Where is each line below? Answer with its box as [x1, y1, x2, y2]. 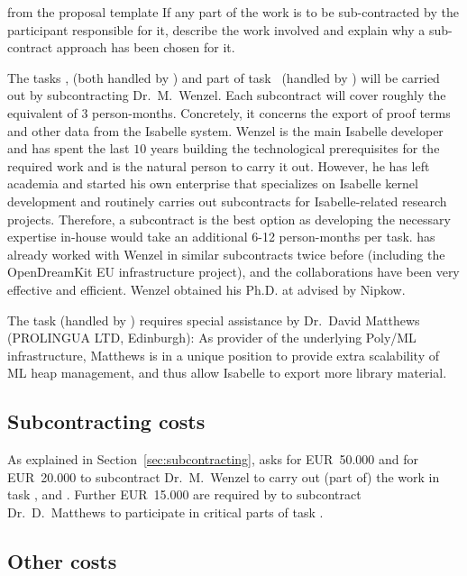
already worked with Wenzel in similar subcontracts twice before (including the [7, 244, 445, 263]
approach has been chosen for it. [56, 38, 235, 57]
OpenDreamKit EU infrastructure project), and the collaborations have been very [7, 262, 460, 281]
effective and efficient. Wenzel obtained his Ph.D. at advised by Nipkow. [7, 279, 406, 298]
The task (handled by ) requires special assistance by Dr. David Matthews [7, 310, 420, 329]
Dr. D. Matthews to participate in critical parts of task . [7, 502, 324, 521]
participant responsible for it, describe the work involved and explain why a [7, 20, 426, 39]
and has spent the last [7, 139, 130, 158]
